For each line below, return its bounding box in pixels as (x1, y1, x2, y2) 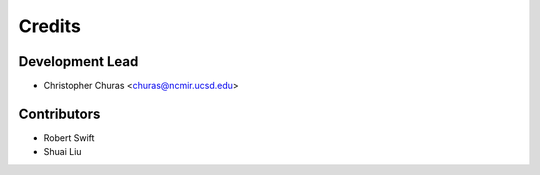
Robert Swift (43, 131, 95, 144)
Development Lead (18, 53, 139, 70)
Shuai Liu (43, 146, 82, 158)
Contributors (18, 105, 101, 122)
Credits (18, 15, 82, 37)
